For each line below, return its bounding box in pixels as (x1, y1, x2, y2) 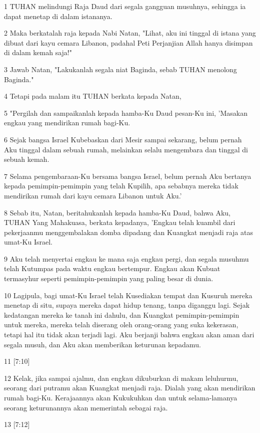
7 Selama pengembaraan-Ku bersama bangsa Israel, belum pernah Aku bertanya (4, 170, 251, 181)
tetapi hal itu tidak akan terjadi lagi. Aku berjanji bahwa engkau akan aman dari (4, 329, 254, 340)
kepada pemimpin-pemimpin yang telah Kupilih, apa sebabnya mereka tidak (4, 180, 238, 191)
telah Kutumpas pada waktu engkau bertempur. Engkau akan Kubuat (4, 263, 220, 274)
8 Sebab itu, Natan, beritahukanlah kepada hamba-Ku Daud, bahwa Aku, (4, 207, 230, 218)
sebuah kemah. (4, 154, 49, 164)
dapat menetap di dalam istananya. (4, 11, 112, 21)
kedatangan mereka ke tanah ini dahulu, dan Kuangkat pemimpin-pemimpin (4, 309, 239, 320)
